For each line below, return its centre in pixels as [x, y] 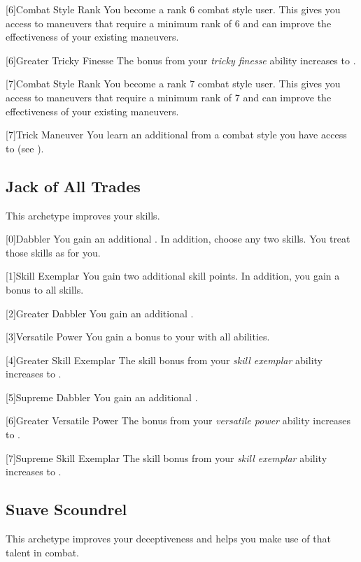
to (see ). [25, 148]
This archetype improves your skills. [83, 215]
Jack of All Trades [73, 186]
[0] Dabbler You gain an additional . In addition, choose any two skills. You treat [178, 239]
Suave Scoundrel [66, 509]
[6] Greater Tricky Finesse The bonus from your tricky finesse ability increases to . [181, 60]
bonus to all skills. [45, 289]
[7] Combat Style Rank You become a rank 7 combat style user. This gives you [173, 84]
